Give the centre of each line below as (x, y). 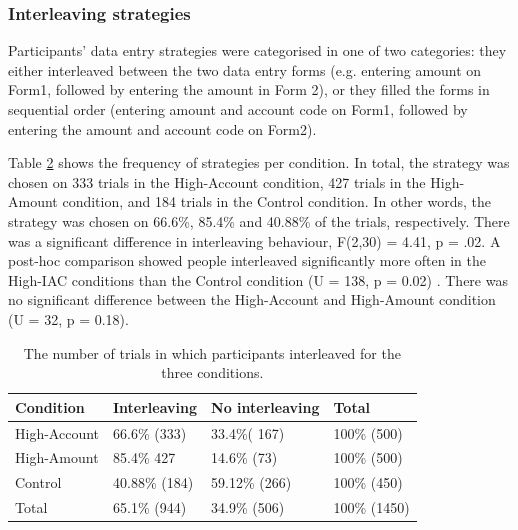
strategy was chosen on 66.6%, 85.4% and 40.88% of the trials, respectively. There (259, 220)
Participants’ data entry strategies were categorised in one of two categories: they (257, 50)
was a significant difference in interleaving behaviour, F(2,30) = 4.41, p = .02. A (254, 240)
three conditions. (212, 372)
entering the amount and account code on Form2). (162, 128)
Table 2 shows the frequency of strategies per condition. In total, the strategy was (259, 162)
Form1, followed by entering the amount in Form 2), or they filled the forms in (249, 89)
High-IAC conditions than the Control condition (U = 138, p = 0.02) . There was (258, 279)
